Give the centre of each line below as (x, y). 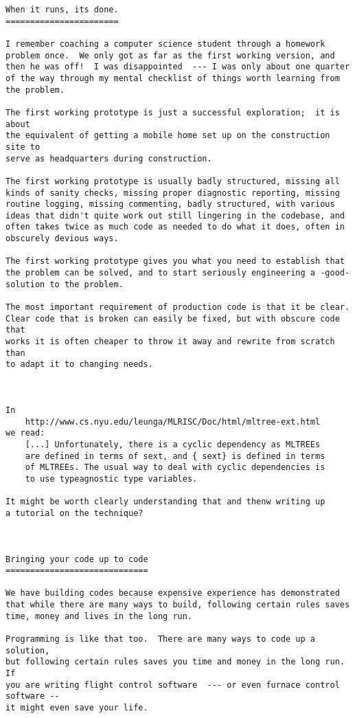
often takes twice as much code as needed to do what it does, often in (175, 227)
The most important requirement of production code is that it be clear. (178, 307)
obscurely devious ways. (62, 239)
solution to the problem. (65, 284)
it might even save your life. (77, 708)
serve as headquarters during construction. (109, 158)
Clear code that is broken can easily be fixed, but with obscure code (173, 318)
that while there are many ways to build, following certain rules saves (178, 605)
